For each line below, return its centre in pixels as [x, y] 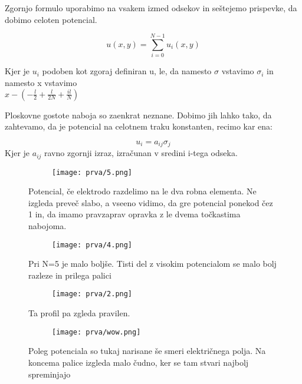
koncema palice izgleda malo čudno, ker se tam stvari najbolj [139, 362]
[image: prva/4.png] [92, 245]
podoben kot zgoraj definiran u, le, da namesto [127, 71]
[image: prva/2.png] [92, 294]
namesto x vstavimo [41, 82]
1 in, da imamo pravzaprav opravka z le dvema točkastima [134, 214]
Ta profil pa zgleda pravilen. [79, 313]
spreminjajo [50, 374]
